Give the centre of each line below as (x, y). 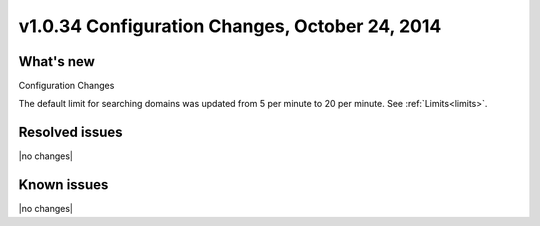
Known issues (63, 185)
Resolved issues (71, 132)
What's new (56, 61)
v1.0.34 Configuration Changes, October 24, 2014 (230, 26)
